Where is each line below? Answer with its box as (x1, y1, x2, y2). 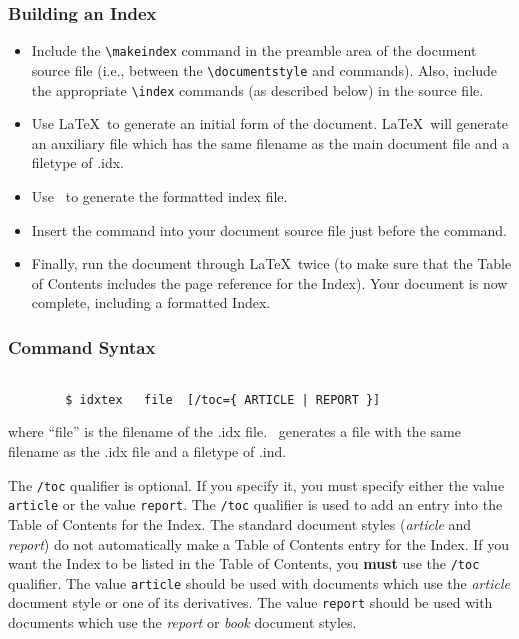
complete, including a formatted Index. (31, 292, 271, 313)
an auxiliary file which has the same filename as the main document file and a (31, 132, 510, 153)
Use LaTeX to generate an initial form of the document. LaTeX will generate (31, 113, 508, 134)
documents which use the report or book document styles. (8, 612, 357, 633)
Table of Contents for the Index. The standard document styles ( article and (8, 513, 472, 534)
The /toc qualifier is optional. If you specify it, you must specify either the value (8, 474, 505, 495)
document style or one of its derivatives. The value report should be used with (8, 592, 493, 613)
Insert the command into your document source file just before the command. (31, 219, 508, 240)
